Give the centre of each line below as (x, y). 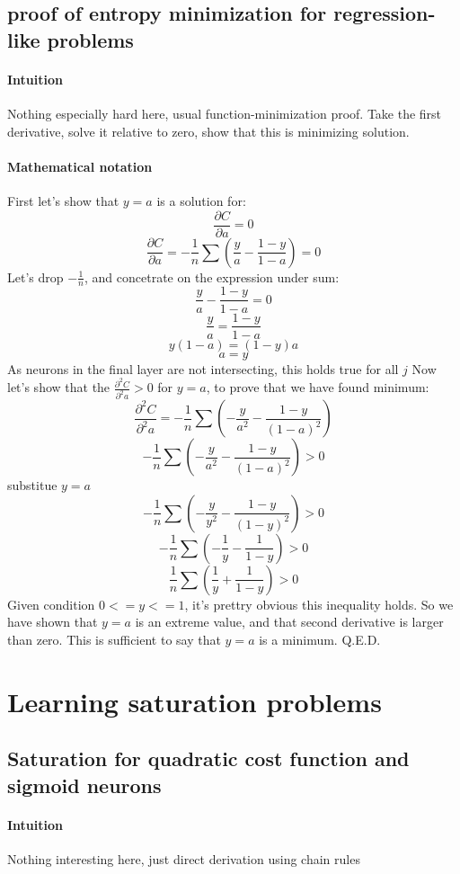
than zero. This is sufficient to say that (114, 639)
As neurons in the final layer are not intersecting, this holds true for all (203, 368)
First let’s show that (63, 200)
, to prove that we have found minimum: (318, 387)
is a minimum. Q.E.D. (320, 639)
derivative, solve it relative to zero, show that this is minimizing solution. (208, 131)
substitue (32, 485)
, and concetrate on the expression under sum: (212, 276)
